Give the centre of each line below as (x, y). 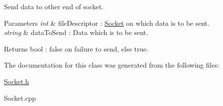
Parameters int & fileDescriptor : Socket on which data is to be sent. (107, 23)
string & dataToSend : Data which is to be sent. (76, 32)
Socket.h (17, 81)
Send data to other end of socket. (54, 6)
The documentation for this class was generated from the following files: (112, 65)
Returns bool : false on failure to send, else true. (76, 48)
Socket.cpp (20, 97)
